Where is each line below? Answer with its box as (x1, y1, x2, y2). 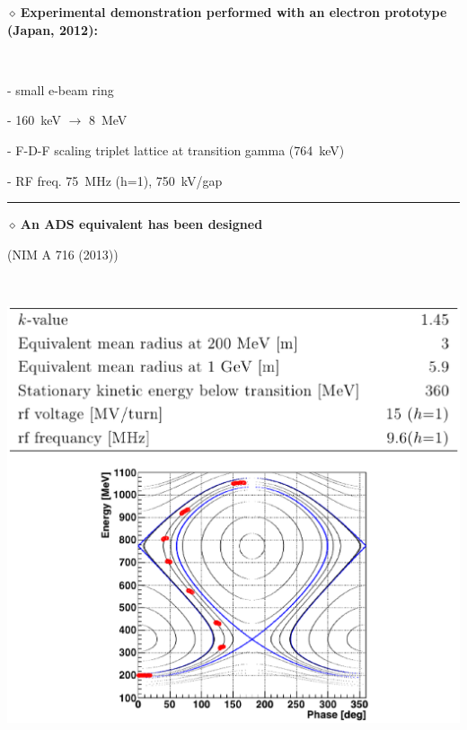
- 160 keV (7, 110, 61, 129)
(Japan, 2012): (7, 20, 98, 39)
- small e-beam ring (7, 80, 114, 99)
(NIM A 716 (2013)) (7, 244, 119, 263)
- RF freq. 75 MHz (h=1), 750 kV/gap (7, 171, 223, 189)
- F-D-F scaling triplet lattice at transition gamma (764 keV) (7, 140, 345, 159)
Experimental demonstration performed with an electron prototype (20, 3, 447, 21)
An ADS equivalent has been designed (20, 215, 263, 233)
